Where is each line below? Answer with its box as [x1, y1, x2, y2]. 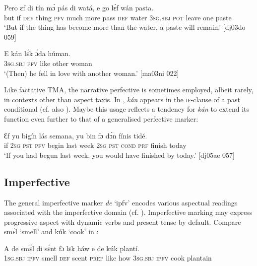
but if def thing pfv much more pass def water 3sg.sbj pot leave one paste [4, 12, 232, 22]
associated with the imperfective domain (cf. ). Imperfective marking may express [4, 207, 253, 217]
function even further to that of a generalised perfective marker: [4, 113, 198, 124]
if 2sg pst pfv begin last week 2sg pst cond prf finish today [4, 140, 187, 150]
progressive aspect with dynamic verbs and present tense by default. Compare [4, 216, 241, 227]
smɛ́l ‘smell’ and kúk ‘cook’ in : [4, 226, 99, 237]
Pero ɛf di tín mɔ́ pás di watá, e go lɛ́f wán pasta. [4, 2, 154, 12]
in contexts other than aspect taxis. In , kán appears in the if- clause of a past [4, 94, 240, 104]
